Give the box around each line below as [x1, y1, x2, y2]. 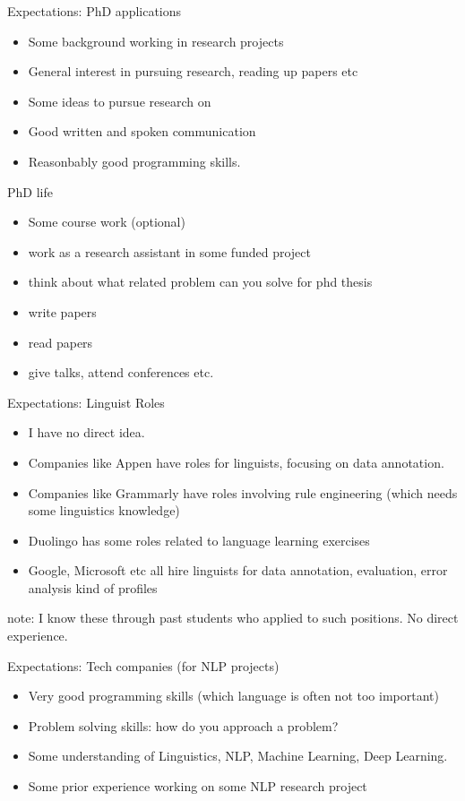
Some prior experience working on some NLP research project [28, 777, 367, 796]
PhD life [7, 182, 53, 201]
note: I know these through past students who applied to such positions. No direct [7, 608, 459, 627]
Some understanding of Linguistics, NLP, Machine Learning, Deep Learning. [28, 746, 448, 765]
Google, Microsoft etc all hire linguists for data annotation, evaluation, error [28, 561, 448, 580]
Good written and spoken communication [28, 122, 256, 141]
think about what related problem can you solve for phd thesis [28, 272, 373, 291]
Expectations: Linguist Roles [7, 392, 165, 411]
